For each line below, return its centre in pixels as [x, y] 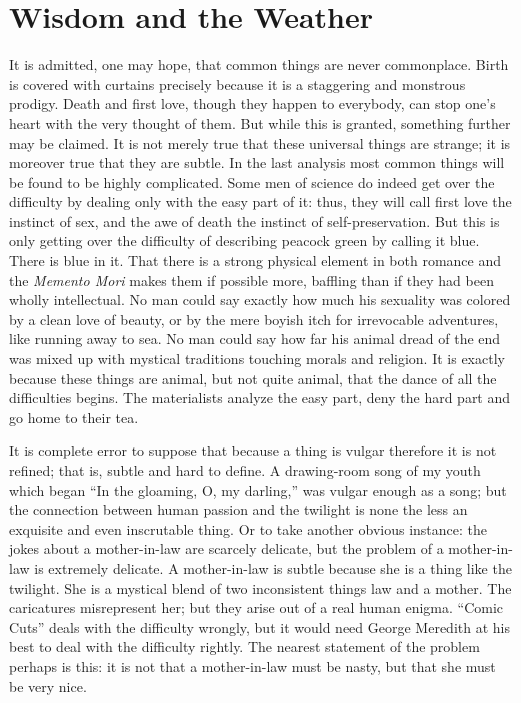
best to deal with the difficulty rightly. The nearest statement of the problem [244, 646]
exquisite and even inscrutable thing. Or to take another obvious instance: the [248, 528]
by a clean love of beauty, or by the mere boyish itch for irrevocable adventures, [254, 318]
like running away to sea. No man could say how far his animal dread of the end [255, 338]
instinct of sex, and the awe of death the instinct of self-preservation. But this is [254, 220]
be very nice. [48, 685]
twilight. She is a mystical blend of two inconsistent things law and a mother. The [260, 587]
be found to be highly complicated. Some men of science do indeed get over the [252, 181]
